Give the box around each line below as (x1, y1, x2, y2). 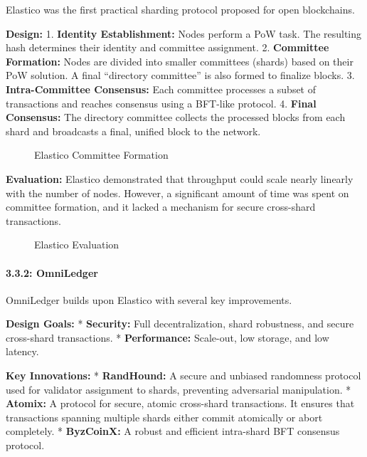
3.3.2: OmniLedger (6, 265, 98, 280)
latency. (6, 344, 39, 359)
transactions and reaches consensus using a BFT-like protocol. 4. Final (6, 95, 317, 110)
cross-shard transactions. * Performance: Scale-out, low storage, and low (6, 330, 329, 345)
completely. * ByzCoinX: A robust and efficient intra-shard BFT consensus (6, 424, 340, 438)
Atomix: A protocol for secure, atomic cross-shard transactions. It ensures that (6, 396, 355, 411)
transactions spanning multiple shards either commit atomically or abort (6, 409, 323, 424)
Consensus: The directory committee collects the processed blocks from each (6, 110, 346, 125)
